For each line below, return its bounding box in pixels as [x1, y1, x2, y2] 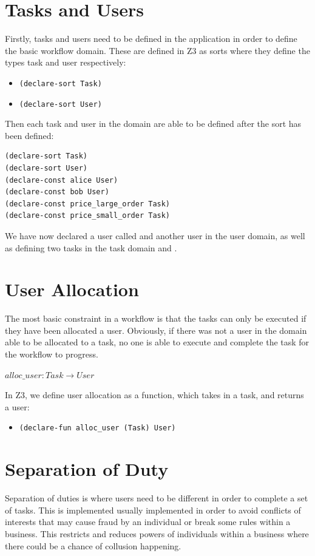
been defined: [5, 129, 54, 141]
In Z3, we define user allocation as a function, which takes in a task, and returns [5, 388, 304, 401]
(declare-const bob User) [5, 188, 109, 197]
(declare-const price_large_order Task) [5, 199, 171, 208]
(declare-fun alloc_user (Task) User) [19, 424, 176, 433]
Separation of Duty [5, 456, 169, 481]
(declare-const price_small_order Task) [5, 211, 171, 220]
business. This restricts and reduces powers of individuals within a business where [5, 527, 309, 540]
